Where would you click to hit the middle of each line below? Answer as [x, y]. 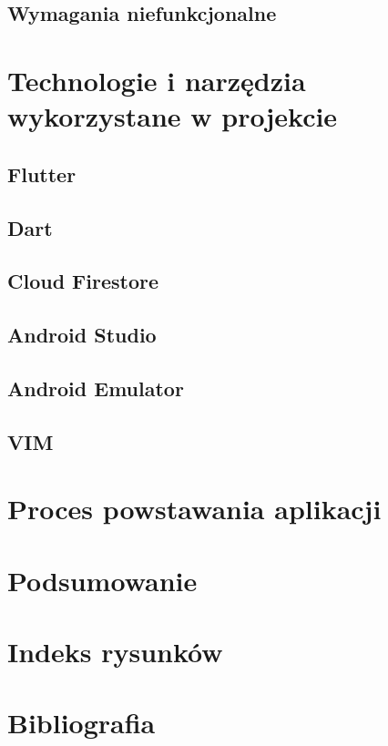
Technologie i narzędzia [157, 80]
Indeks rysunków [115, 651]
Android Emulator [96, 388]
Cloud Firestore [83, 281]
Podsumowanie [102, 580]
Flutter [42, 174]
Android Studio [82, 335]
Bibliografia [82, 723]
